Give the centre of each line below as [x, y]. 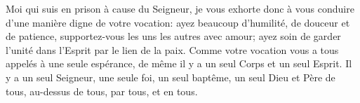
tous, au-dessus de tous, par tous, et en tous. [102, 91]
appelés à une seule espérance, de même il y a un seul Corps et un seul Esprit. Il [179, 63]
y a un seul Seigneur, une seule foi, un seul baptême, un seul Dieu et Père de [171, 77]
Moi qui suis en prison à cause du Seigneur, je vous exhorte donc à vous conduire [180, 8]
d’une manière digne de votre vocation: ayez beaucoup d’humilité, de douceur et [178, 22]
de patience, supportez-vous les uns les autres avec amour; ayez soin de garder [173, 36]
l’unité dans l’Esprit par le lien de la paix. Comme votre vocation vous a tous [172, 49]
